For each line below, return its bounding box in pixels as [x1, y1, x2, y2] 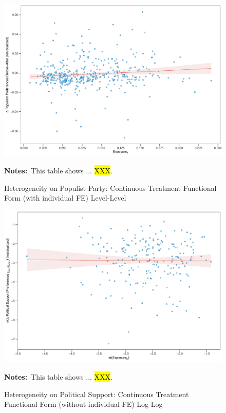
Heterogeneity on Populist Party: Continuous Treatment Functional [4, 182, 217, 193]
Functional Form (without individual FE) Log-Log [4, 399, 163, 409]
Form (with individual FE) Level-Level [4, 192, 126, 203]
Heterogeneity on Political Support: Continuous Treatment [4, 388, 189, 399]
